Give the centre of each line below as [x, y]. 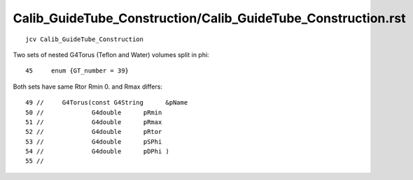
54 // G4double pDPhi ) [97, 151]
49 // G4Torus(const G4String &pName [107, 103]
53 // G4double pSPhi [94, 142]
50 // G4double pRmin [94, 112]
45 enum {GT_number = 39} [77, 71]
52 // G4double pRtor [94, 132]
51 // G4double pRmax [94, 122]
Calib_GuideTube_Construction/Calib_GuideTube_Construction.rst [209, 18]
